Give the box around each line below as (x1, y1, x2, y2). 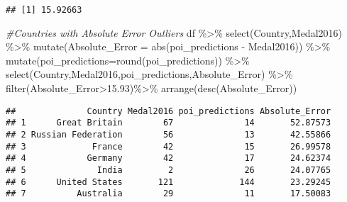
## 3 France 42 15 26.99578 (6, 141, 331, 152)
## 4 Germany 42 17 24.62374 (6, 153, 331, 164)
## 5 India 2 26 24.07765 (6, 164, 331, 175)
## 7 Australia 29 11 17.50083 (6, 189, 331, 199)
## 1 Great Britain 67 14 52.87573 (6, 118, 331, 128)
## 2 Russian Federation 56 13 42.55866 (6, 129, 331, 140)
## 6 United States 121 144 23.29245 (6, 176, 331, 187)
